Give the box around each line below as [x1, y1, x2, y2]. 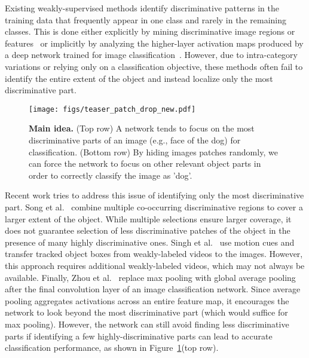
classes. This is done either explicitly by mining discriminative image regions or [5, 25, 295, 38]
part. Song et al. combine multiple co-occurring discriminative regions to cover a [5, 200, 303, 213]
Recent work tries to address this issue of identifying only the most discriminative [5, 189, 304, 201]
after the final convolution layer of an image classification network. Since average [5, 283, 301, 295]
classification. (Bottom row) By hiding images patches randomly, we [29, 145, 278, 158]
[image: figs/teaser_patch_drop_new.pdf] [29, 105, 196, 114]
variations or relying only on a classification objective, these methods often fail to [5, 60, 303, 72]
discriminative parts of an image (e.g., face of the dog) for [29, 134, 241, 146]
